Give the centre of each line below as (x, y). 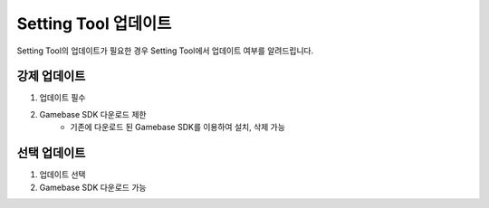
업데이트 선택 (62, 175)
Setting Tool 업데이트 (94, 24)
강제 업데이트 (51, 76)
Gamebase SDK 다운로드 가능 (93, 187)
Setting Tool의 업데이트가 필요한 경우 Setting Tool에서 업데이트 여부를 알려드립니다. (165, 51)
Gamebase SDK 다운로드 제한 (93, 114)
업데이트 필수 (62, 98)
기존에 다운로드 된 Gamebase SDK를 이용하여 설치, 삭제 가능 (177, 128)
